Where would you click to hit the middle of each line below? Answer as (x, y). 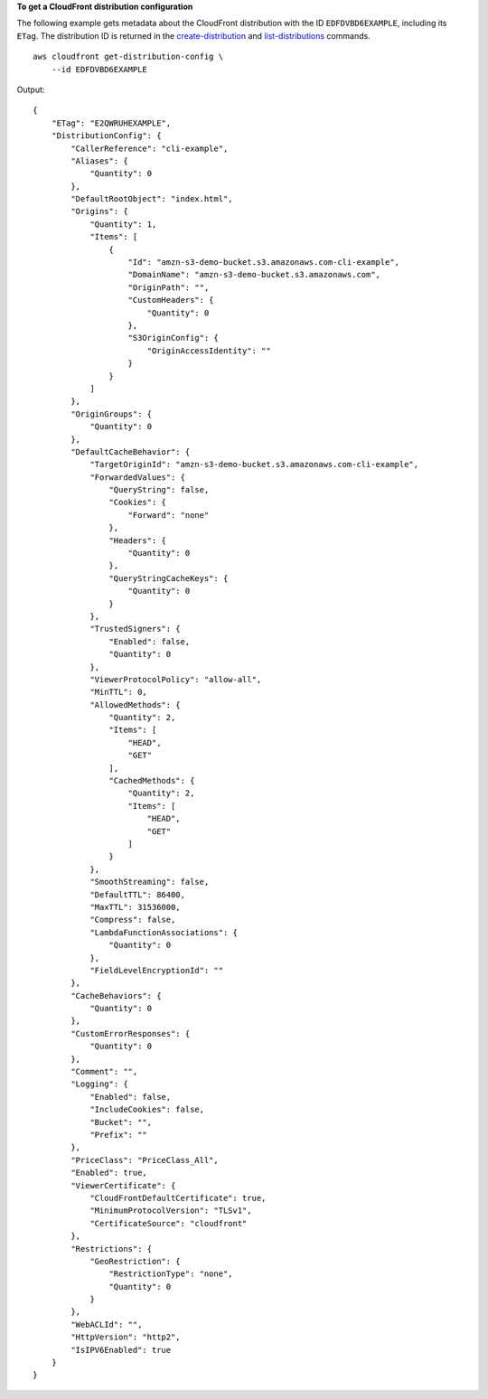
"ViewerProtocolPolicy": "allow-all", (176, 679)
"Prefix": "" (119, 1135)
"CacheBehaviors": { (116, 995)
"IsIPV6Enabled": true (121, 1350)
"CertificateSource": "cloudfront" (169, 1223)
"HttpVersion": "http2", (126, 1337)
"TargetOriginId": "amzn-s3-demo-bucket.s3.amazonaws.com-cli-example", (254, 465)
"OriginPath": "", (169, 287)
